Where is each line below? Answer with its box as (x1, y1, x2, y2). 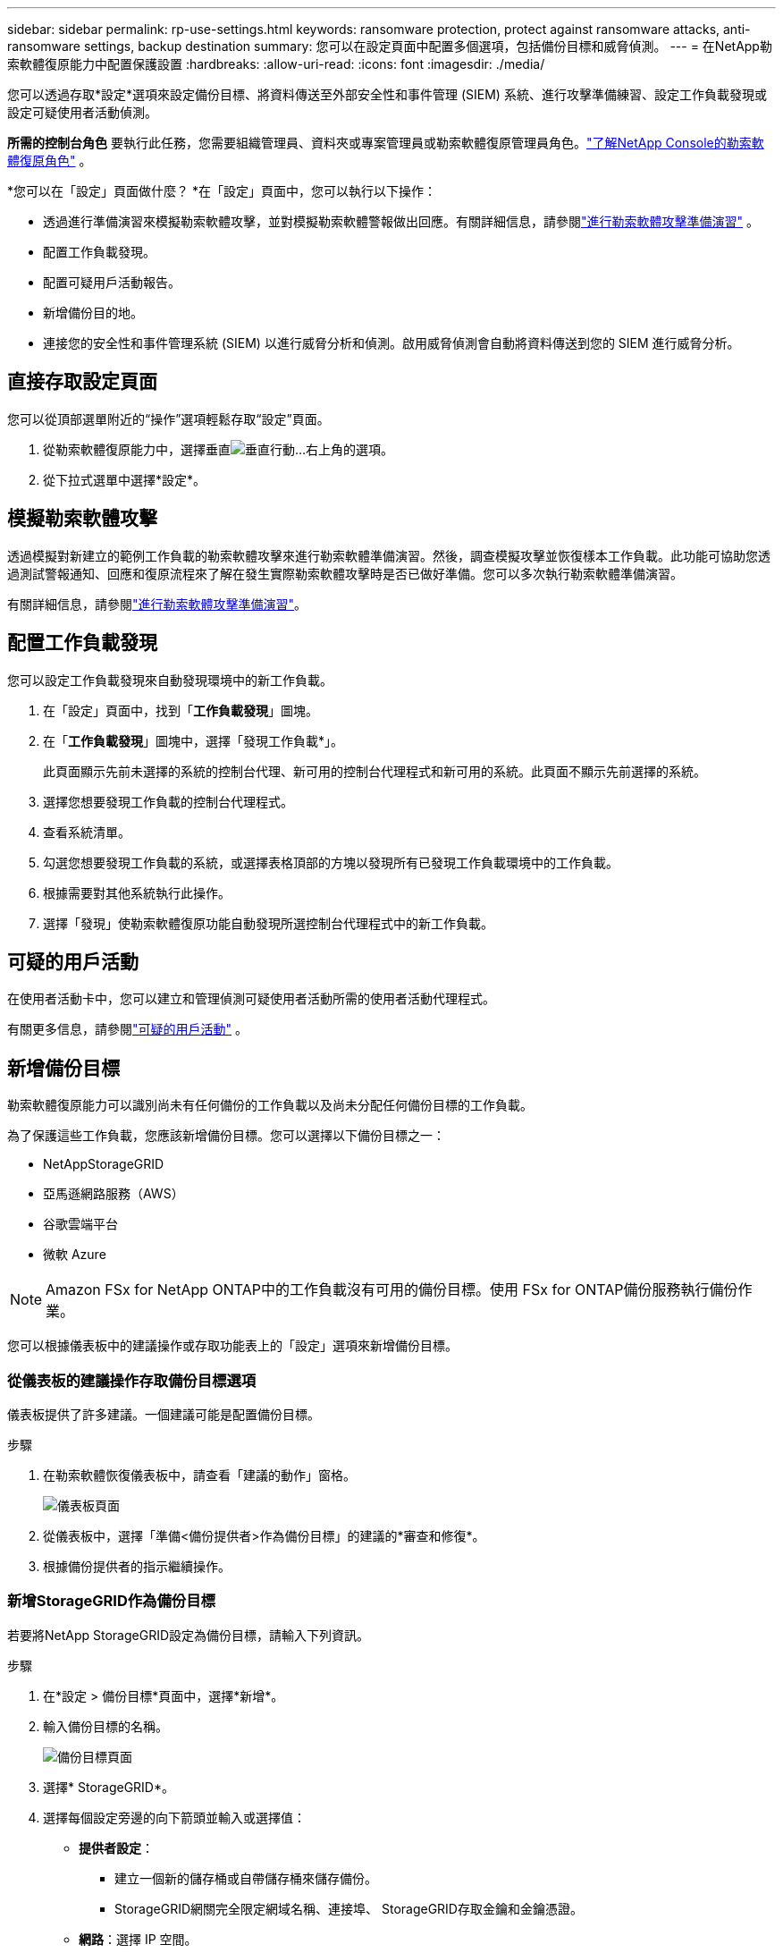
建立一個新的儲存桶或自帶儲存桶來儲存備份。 (114, 1870, 377, 1886)
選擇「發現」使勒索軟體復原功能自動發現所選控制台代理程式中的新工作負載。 (43, 915, 493, 931)
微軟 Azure (43, 1247, 106, 1263)
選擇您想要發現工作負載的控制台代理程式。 (43, 793, 293, 809)
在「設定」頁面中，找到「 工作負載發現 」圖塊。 (43, 702, 318, 718)
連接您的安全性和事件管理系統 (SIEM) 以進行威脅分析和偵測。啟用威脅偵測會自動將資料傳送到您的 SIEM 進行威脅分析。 (43, 335, 740, 351)
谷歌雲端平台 (43, 1216, 118, 1232)
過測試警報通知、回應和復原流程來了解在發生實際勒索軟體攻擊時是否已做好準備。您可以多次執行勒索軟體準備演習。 (7, 565, 683, 581)
